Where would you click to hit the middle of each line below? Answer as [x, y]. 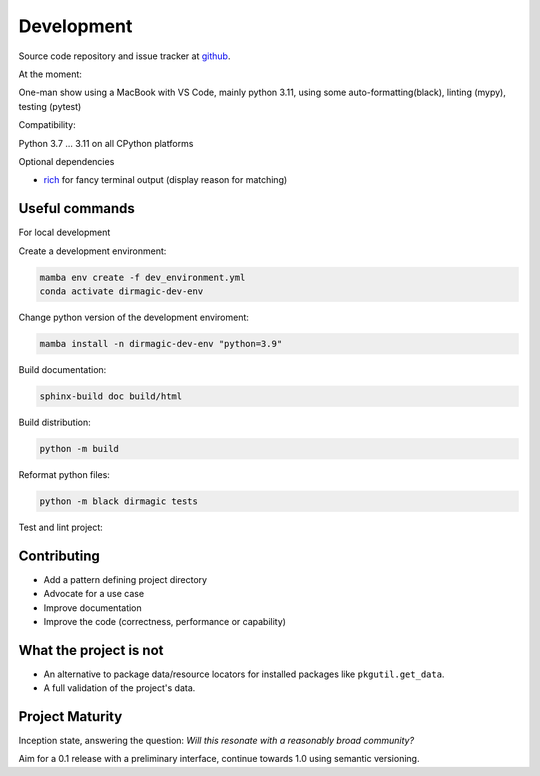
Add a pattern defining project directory [125, 579]
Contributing [59, 555]
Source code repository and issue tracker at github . [124, 56]
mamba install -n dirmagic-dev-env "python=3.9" [161, 343]
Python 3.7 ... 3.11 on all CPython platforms [106, 143]
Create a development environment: [92, 251]
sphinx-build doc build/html [111, 396]
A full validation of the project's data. [119, 688]
